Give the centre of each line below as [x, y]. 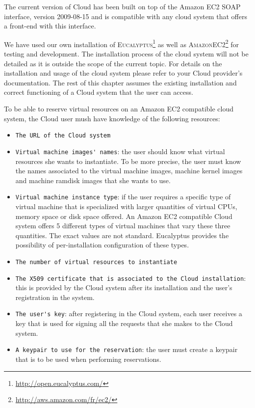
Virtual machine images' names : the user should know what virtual [120, 151]
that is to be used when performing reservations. [88, 359]
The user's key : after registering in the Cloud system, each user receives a [129, 313]
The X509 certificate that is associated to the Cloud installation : [131, 278]
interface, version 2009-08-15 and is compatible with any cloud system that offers [126, 16]
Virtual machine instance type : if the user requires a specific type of [123, 197]
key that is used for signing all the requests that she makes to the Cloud [124, 323]
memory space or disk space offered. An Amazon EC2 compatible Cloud [124, 216]
